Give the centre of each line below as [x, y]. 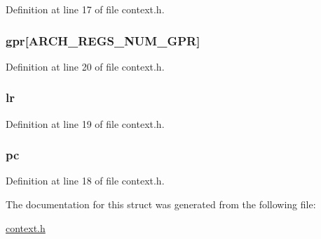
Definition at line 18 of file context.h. [85, 181]
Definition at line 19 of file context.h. [85, 123]
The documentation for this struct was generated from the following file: [161, 204]
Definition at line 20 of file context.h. [85, 66]
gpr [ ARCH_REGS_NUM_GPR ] [103, 40]
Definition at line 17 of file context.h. [85, 9]
